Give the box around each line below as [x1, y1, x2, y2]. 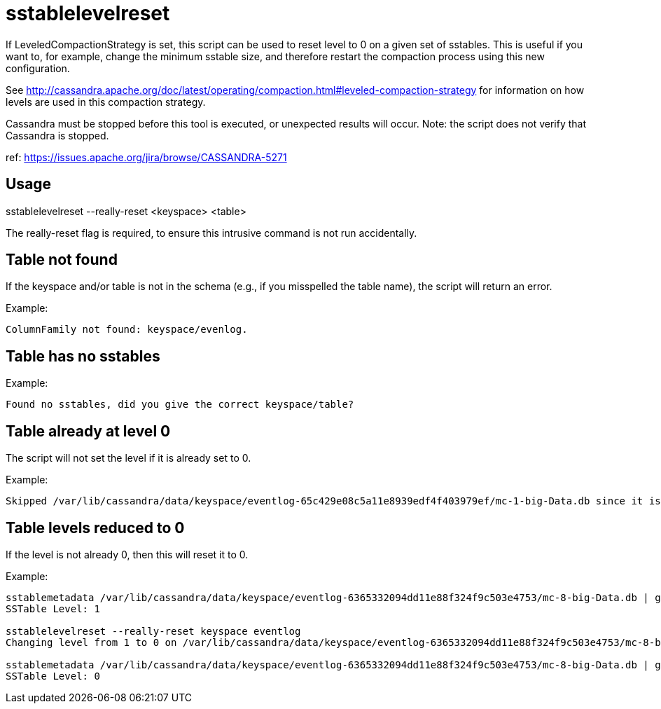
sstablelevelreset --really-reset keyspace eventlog [6, 625, 301, 637]
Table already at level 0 [6, 422, 171, 440]
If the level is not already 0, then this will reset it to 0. [6, 548, 249, 560]
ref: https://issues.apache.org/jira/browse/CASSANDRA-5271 [6, 151, 287, 163]
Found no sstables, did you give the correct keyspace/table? [6, 399, 354, 411]
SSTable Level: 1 [6, 603, 100, 614]
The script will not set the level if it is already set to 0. [6, 452, 251, 464]
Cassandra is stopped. [6, 129, 109, 142]
